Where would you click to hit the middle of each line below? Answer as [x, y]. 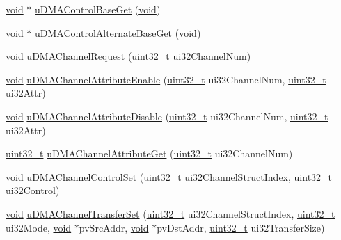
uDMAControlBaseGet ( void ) [98, 9]
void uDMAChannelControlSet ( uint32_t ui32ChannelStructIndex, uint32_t [169, 176]
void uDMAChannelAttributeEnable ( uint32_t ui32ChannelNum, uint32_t [166, 79]
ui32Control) [33, 190]
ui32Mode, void [39, 227]
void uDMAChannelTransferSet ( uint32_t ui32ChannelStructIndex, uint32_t [170, 213]
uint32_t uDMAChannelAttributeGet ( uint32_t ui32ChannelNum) [149, 153]
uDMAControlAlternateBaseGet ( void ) [118, 32]
